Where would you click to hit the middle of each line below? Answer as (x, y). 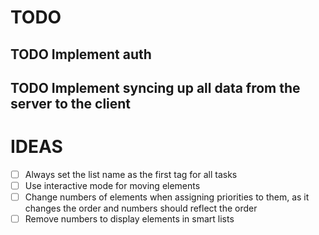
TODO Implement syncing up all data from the (155, 87)
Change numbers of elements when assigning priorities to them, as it (167, 197)
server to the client (71, 103)
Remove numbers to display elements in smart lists (129, 219)
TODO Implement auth (81, 54)
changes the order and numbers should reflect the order (141, 208)
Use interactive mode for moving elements (112, 185)
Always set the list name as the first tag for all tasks (131, 174)
